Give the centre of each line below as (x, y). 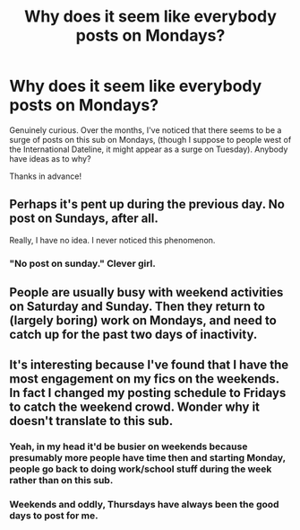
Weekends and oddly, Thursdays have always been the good (144, 505)
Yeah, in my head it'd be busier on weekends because (129, 446)
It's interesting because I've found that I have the (149, 365)
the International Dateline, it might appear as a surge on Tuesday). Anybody (149, 149)
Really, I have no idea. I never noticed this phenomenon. (112, 240)
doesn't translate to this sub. (91, 421)
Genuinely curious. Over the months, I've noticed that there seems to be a (146, 130)
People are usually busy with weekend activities (146, 292)
